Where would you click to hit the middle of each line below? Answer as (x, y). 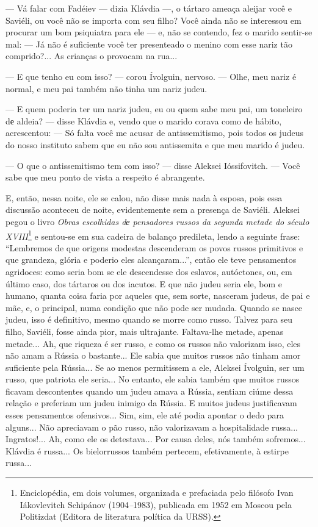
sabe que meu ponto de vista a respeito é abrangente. (105, 177)
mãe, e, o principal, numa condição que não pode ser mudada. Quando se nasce (154, 307)
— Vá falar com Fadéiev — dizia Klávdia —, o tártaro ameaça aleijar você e (149, 8)
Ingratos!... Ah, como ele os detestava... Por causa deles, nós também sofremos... (156, 439)
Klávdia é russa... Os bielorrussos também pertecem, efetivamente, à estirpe (147, 450)
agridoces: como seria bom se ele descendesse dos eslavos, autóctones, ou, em (149, 271)
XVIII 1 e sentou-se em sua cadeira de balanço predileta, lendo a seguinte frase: (153, 235)
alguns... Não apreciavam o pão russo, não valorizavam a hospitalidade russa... (152, 427)
